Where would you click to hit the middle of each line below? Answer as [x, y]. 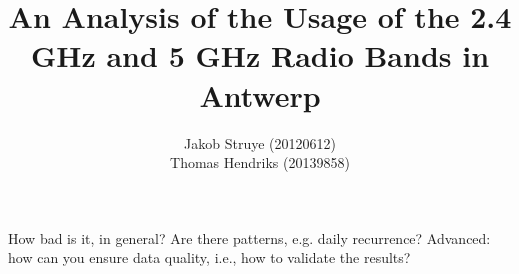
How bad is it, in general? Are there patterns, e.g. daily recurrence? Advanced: [249, 237]
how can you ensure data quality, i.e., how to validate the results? [209, 257]
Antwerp [260, 94]
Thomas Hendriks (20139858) [260, 162]
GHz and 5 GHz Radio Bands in [260, 55]
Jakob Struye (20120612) [260, 142]
